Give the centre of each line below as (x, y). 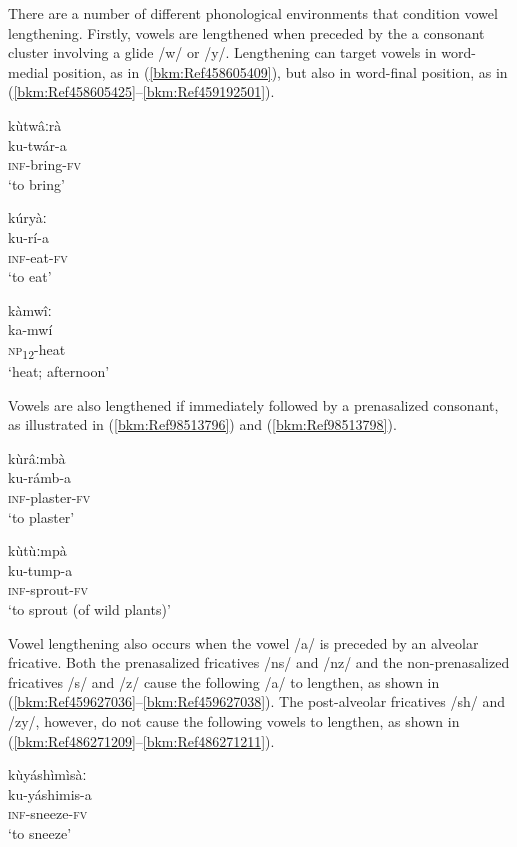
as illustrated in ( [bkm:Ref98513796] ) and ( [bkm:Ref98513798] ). (202, 424)
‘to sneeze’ (40, 832)
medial (28, 71)
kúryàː (27, 217)
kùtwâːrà (35, 124)
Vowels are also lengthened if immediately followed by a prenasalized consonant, (253, 404)
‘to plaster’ (41, 516)
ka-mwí (30, 329)
